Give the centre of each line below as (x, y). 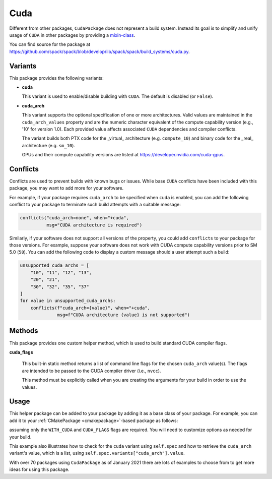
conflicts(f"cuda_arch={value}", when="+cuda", (90, 308)
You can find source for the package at (50, 44)
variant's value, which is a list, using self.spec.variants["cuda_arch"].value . (97, 453)
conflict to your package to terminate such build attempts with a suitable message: (95, 205)
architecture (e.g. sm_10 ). (49, 145)
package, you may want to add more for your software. (66, 188)
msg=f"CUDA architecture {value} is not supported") (124, 315)
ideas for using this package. (40, 469)
